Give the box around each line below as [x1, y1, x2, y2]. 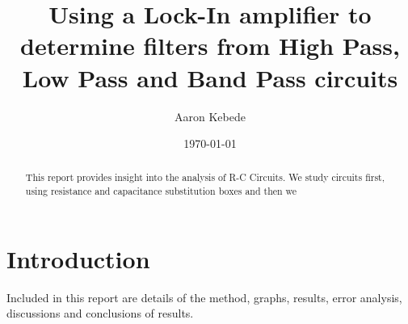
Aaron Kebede [175, 107, 246, 124]
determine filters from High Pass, [20, 29, 400, 62]
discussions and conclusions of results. [6, 305, 194, 322]
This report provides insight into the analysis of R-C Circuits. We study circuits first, [25, 170, 385, 184]
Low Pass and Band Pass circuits [22, 61, 398, 94]
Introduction [6, 242, 150, 275]
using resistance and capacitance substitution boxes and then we [25, 184, 297, 198]
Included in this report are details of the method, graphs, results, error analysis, [6, 288, 402, 305]
